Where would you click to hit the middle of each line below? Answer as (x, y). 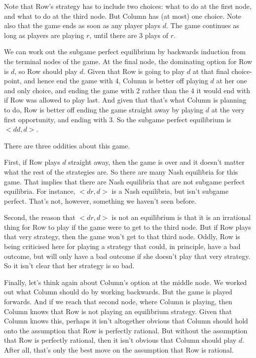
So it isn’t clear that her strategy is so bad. (69, 266)
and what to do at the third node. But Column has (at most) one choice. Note (123, 16)
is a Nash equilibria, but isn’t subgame (170, 191)
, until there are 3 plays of (129, 35)
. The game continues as (202, 25)
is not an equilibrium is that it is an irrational (181, 217)
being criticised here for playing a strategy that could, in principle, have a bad (122, 246)
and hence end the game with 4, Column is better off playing (116, 81)
